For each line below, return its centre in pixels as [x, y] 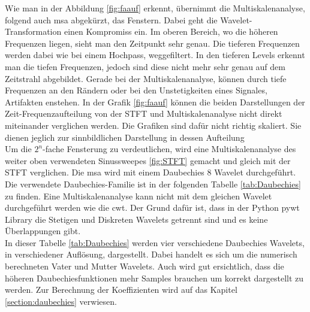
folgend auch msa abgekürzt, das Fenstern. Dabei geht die [111, 19]
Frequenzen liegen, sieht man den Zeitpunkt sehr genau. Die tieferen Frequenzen [152, 43]
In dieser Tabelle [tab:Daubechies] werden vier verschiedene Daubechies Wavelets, [155, 242]
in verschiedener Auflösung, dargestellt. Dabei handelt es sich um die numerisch [151, 254]
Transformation [33, 31]
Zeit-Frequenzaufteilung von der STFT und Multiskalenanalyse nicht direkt [144, 113]
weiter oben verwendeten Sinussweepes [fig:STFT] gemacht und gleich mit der [148, 160]
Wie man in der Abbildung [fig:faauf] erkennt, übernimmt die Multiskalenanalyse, [155, 8]
